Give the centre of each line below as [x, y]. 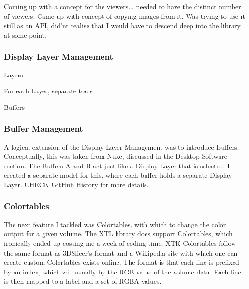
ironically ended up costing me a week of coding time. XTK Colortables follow [120, 243]
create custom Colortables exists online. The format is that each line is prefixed [122, 262]
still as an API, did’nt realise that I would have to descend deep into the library [122, 25]
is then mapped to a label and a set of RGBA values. [83, 281]
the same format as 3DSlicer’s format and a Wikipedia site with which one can [121, 252]
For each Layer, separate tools [48, 91]
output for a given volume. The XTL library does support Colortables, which [118, 234]
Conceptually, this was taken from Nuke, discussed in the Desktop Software [116, 156]
